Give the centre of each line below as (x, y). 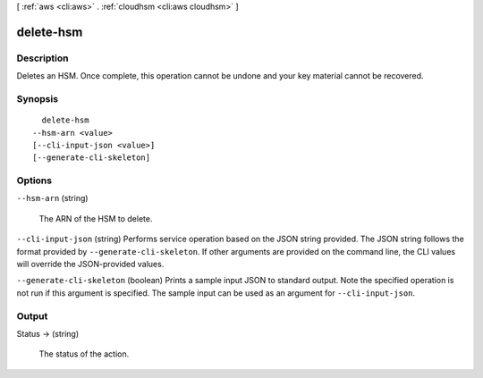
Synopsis (37, 98)
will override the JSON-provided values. (90, 264)
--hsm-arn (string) (52, 198)
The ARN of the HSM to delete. (96, 218)
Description (42, 58)
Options (34, 181)
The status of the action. (84, 354)
